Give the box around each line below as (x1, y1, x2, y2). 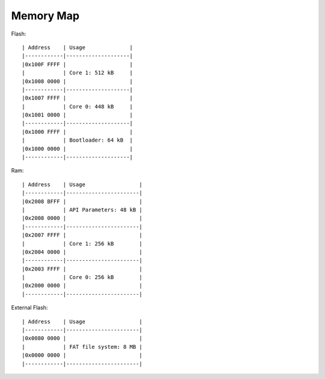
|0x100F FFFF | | (22, 61, 134, 67)
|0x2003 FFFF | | (22, 265, 143, 272)
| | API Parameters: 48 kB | (22, 206, 143, 213)
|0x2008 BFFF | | (22, 198, 143, 205)
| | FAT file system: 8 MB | (22, 343, 143, 350)
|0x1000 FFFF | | (22, 128, 134, 135)
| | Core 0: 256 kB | (22, 274, 143, 281)
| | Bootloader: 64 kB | (22, 137, 134, 144)
